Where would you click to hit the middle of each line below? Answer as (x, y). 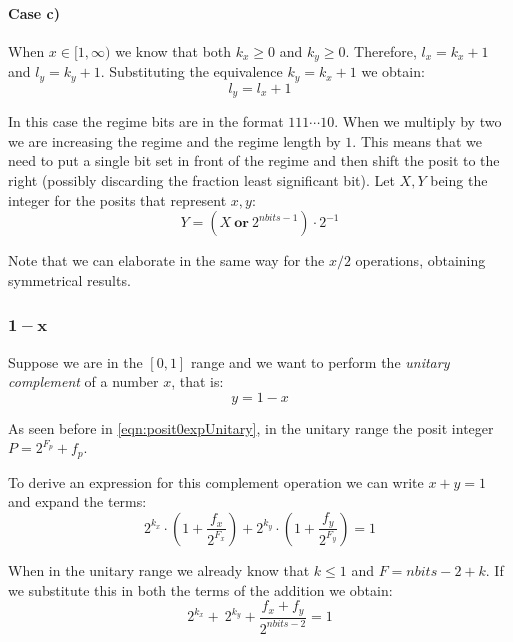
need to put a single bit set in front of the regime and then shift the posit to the (254, 160)
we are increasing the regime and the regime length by (174, 140)
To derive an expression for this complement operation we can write (216, 481)
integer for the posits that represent (117, 199)
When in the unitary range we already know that (159, 569)
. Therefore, (381, 50)
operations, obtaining (420, 260)
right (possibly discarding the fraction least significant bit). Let (201, 179)
